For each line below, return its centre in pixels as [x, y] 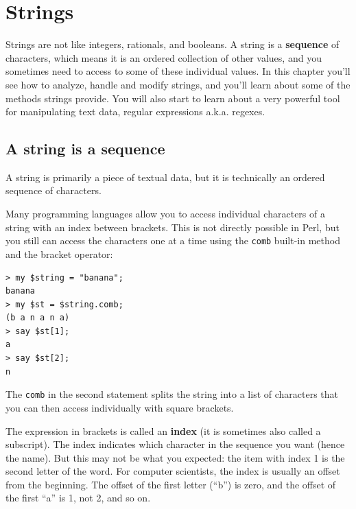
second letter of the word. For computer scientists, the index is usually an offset [173, 471]
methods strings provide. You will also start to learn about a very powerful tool [173, 98]
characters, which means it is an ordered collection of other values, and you [164, 57]
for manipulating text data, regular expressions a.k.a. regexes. [135, 111]
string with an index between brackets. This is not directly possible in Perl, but [173, 227]
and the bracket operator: [59, 253]
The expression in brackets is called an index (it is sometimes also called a [163, 430]
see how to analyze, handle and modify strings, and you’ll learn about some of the [178, 84]
